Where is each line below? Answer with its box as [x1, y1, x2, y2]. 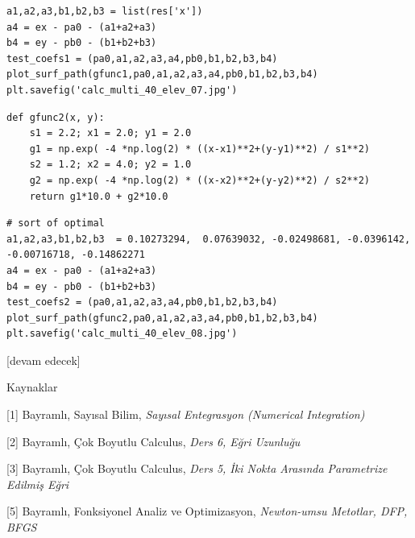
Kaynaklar [6, 379, 58, 395]
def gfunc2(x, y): [6, 111, 105, 123]
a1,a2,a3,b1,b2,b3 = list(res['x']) [6, 6, 203, 17]
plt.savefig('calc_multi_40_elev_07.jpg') [6, 84, 238, 96]
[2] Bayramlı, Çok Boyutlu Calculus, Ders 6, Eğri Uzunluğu [6, 432, 301, 449]
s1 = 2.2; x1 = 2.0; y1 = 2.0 [29, 127, 192, 139]
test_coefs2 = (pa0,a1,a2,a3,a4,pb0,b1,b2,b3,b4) [6, 296, 278, 308]
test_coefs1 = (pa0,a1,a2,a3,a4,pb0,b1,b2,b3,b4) [6, 52, 278, 64]
